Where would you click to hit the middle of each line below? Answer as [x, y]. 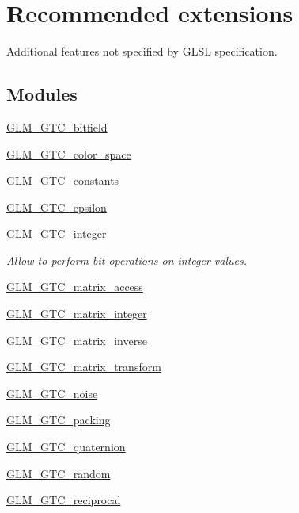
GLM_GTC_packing [59, 420]
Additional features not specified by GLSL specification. [142, 51]
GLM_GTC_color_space [69, 153]
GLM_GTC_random [59, 473]
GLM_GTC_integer [57, 234]
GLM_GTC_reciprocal [64, 500]
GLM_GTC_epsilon [57, 207]
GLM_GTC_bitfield [57, 126]
